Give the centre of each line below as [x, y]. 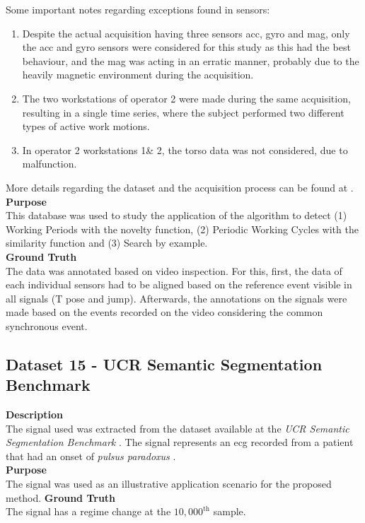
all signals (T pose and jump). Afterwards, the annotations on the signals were [176, 298]
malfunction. [50, 164]
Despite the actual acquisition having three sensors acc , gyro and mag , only [186, 33]
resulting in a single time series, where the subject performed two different [183, 112]
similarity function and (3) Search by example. [107, 243]
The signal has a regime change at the [88, 511]
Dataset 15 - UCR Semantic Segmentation [164, 364]
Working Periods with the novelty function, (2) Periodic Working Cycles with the [182, 229]
